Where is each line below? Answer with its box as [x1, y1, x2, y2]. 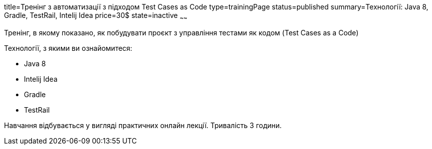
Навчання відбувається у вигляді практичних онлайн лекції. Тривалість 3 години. [4, 121, 282, 130]
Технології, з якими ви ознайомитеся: [4, 43, 133, 52]
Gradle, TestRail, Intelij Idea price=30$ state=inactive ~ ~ [4, 11, 188, 21]
